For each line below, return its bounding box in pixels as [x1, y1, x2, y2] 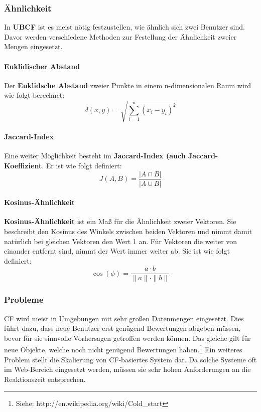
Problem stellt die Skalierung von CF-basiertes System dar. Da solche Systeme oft [4, 354, 257, 364]
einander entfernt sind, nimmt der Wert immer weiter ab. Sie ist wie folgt [4, 246, 230, 256]
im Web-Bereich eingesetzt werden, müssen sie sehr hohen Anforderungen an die [4, 364, 251, 374]
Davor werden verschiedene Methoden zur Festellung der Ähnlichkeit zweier [4, 31, 237, 42]
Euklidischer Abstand [4, 61, 80, 71]
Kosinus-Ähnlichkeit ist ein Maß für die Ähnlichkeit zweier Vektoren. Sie [4, 216, 236, 227]
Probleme [4, 293, 44, 306]
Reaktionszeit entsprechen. [4, 373, 86, 384]
